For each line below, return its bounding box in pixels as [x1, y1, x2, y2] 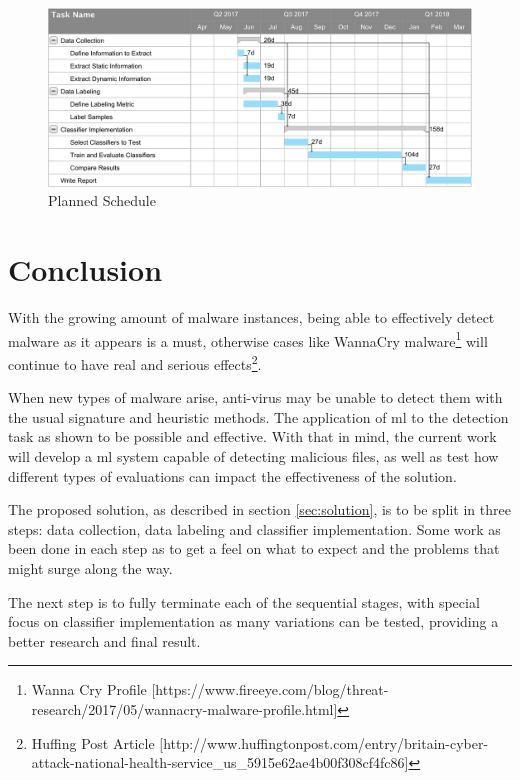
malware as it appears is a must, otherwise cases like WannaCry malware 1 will [8, 327, 488, 351]
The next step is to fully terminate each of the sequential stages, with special [8, 591, 480, 612]
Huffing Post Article [31, 732, 155, 753]
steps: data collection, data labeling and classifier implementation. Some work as [8, 518, 501, 539]
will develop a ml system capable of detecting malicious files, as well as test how [8, 446, 499, 467]
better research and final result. [8, 630, 201, 651]
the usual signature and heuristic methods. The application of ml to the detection [8, 406, 509, 427]
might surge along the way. [8, 558, 173, 579]
